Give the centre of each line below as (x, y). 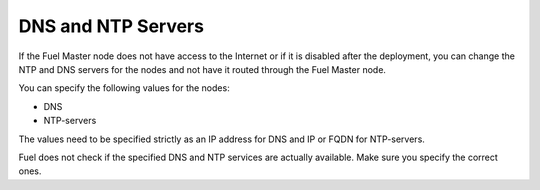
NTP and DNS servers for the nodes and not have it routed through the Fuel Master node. (202, 69)
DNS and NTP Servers (111, 26)
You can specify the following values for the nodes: (124, 88)
